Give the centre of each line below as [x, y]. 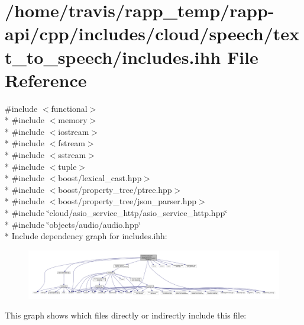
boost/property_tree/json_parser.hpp [127, 201]
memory [73, 120]
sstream [72, 155]
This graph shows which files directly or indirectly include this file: [126, 315]
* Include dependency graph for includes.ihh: [86, 236]
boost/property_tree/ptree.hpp [115, 189]
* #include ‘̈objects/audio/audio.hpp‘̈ [73, 224]
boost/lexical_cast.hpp [100, 178]
